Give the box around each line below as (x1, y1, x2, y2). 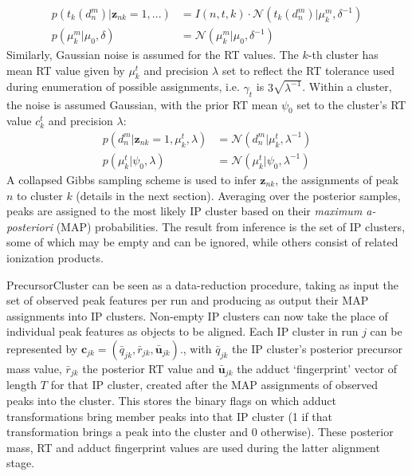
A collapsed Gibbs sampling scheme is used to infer (6, 171, 257, 187)
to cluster (17, 187, 63, 203)
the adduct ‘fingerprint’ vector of (237, 360, 398, 376)
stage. (6, 454, 35, 471)
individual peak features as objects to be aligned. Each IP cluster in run (6, 323, 359, 340)
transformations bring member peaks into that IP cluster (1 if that (6, 407, 333, 424)
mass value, (6, 360, 62, 376)
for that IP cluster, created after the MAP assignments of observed (50, 376, 379, 393)
